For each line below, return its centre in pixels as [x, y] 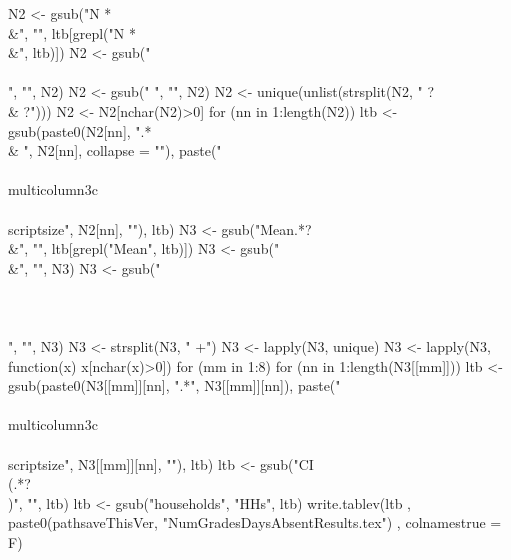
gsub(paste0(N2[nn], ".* [80, 130]
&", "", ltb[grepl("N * [72, 32]
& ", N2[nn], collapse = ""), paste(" [115, 150]
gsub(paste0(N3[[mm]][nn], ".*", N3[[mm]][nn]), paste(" [174, 385]
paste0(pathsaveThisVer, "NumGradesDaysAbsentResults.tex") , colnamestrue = [255, 522]
